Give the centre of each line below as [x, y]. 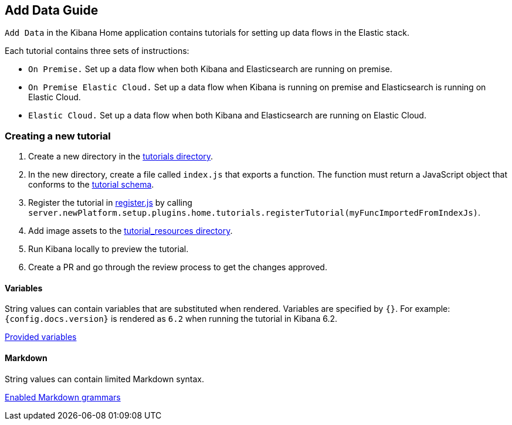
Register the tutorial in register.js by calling [110, 203]
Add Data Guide [52, 10]
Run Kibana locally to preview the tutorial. [108, 249]
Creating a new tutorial [58, 136]
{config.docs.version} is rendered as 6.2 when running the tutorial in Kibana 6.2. [171, 319]
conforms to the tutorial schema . [91, 185]
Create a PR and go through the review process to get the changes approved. [178, 267]
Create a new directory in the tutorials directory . [121, 157]
